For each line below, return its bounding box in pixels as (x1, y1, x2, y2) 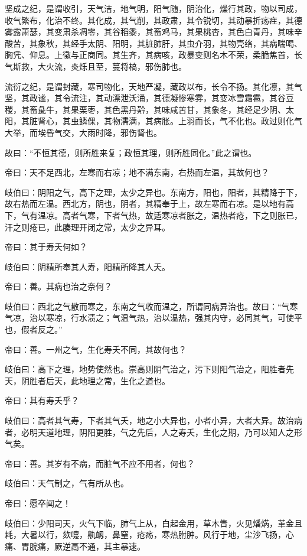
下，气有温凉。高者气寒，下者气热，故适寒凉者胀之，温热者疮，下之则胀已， (5, 209, 302, 221)
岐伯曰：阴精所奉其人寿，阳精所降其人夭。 (5, 260, 170, 272)
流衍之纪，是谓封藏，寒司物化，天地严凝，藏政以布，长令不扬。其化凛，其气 (5, 80, 302, 92)
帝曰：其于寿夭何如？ (5, 240, 87, 253)
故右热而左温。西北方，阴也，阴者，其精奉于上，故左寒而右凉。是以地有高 (5, 197, 294, 210)
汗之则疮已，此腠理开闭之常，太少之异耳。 (5, 220, 170, 233)
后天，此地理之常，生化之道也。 (45, 374, 170, 386)
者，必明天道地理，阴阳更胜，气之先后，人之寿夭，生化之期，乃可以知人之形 (5, 425, 302, 438)
